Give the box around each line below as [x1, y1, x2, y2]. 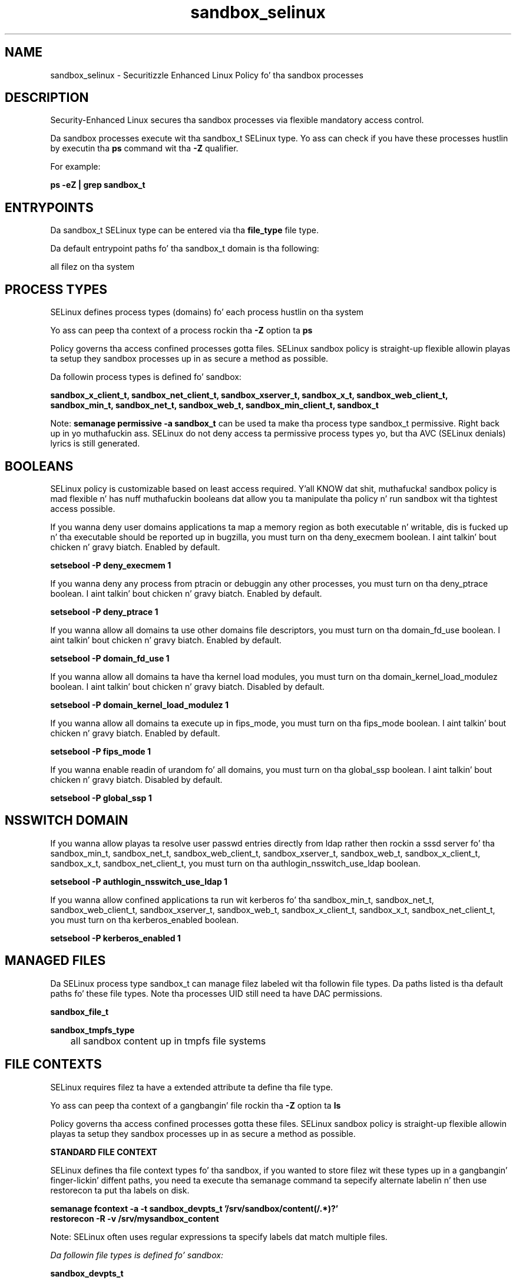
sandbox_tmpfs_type [50, 1024, 135, 1035]
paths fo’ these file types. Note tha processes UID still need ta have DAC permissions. [50, 988, 383, 998]
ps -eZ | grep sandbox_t [50, 180, 145, 190]
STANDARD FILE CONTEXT [50, 1146, 157, 1157]
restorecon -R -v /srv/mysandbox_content [50, 1213, 219, 1224]
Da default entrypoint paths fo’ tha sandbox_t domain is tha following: [50, 243, 319, 254]
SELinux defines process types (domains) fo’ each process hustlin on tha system [50, 307, 364, 318]
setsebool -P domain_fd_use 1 [50, 653, 170, 663]
